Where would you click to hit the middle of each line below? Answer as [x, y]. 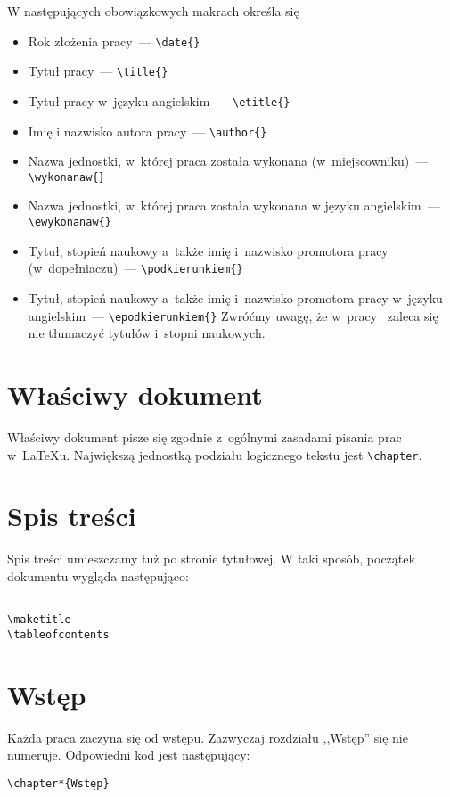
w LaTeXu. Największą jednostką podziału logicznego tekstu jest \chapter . [215, 454]
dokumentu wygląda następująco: [98, 575]
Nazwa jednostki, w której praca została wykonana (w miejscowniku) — [228, 161]
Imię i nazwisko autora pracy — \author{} [147, 131]
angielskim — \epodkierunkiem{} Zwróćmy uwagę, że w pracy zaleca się [233, 315]
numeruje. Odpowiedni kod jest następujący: [129, 755]
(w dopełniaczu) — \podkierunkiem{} [135, 268]
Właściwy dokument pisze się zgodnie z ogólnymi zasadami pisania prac [205, 436]
